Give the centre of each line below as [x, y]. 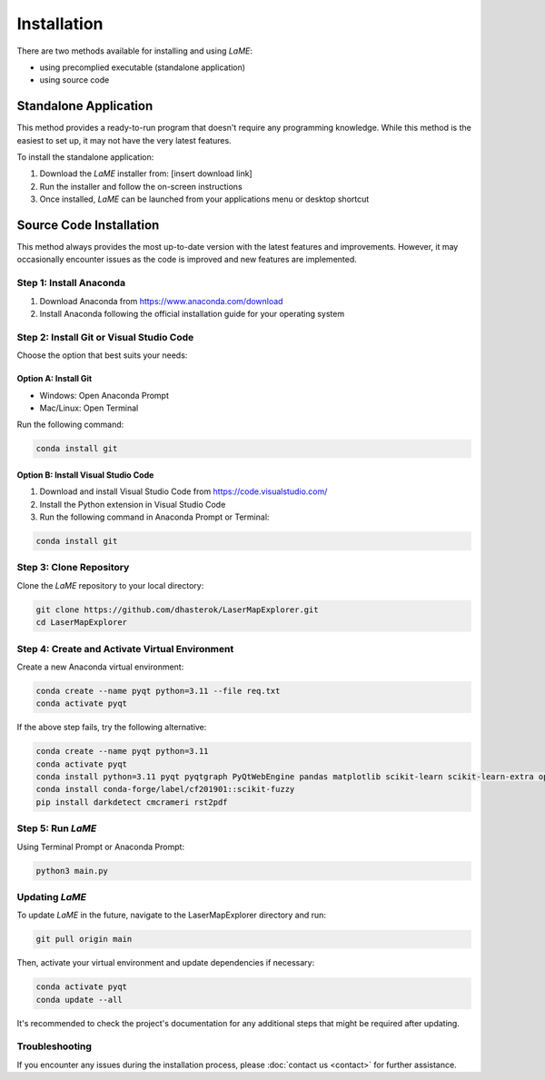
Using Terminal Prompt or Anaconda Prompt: [101, 847]
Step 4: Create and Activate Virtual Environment [125, 649]
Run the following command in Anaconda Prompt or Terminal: [154, 517]
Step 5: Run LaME [57, 828]
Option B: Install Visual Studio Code [85, 475]
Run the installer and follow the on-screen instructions [141, 186]
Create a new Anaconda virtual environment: [100, 667]
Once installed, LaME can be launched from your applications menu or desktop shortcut [204, 199]
